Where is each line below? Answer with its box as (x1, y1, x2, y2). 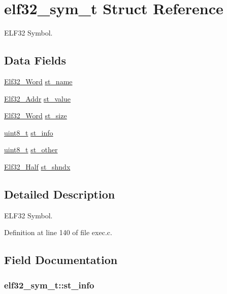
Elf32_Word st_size (4, 110, 67, 121)
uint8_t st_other (4, 144, 58, 155)
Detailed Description (4, 186, 115, 202)
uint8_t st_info (4, 127, 53, 138)
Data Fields (4, 52, 67, 68)
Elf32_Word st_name (4, 76, 73, 86)
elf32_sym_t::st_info (4, 278, 94, 291)
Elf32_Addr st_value (4, 93, 71, 104)
